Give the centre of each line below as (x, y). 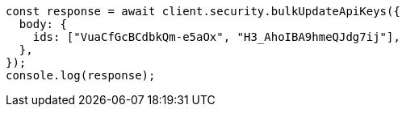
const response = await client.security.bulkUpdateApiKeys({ (203, 11)
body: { (43, 24)
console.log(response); (81, 75)
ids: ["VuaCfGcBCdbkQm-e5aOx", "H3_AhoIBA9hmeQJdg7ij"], (216, 37)
